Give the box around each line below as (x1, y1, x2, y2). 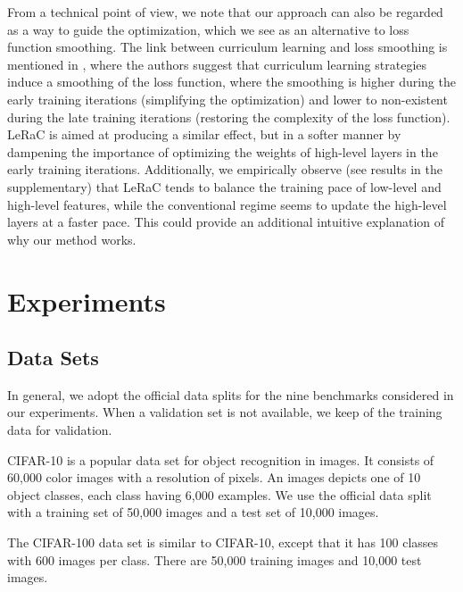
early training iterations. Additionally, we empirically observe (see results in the (7, 160, 442, 179)
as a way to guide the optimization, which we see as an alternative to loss (7, 20, 409, 38)
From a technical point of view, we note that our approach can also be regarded (7, 3, 443, 21)
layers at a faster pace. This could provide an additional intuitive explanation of (7, 213, 444, 231)
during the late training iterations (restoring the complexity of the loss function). (7, 107, 451, 126)
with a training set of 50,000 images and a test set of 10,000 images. (7, 503, 379, 521)
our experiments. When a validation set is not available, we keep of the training (7, 403, 442, 421)
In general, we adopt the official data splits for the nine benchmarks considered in (7, 385, 454, 404)
